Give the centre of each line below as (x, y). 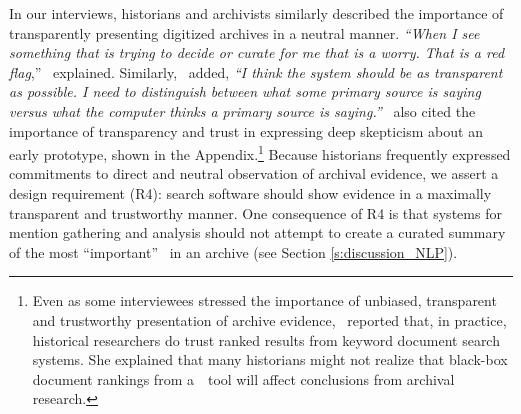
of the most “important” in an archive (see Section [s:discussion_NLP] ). (233, 251)
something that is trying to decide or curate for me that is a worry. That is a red (257, 52)
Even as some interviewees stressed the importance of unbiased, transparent (264, 300)
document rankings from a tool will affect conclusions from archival (243, 378)
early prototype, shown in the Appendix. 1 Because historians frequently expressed (260, 152)
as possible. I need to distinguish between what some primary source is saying (245, 91)
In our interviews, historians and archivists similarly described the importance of (256, 13)
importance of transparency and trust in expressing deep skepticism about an (246, 130)
